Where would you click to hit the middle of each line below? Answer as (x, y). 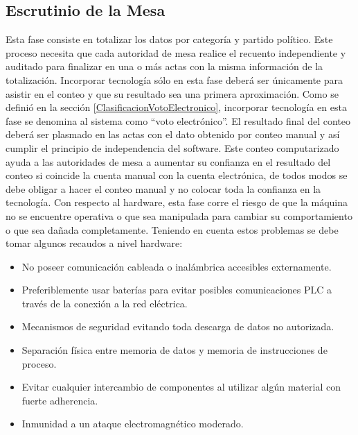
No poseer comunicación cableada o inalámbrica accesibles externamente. (177, 266)
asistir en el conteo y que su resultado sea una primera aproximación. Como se (172, 93)
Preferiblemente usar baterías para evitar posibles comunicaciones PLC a (177, 290)
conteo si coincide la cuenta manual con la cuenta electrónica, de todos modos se (177, 175)
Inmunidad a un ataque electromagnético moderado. (133, 424)
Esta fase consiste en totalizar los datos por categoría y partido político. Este (169, 39)
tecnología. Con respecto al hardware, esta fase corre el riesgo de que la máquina (177, 202)
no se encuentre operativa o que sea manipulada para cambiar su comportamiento (179, 215)
